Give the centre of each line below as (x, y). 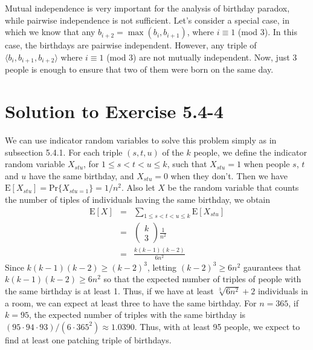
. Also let (138, 187)
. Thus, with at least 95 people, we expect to (217, 326)
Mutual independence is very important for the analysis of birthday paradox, (147, 8)
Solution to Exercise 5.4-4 (114, 111)
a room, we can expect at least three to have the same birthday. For (131, 302)
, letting (162, 267)
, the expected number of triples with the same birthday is (137, 315)
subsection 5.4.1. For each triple (64, 152)
